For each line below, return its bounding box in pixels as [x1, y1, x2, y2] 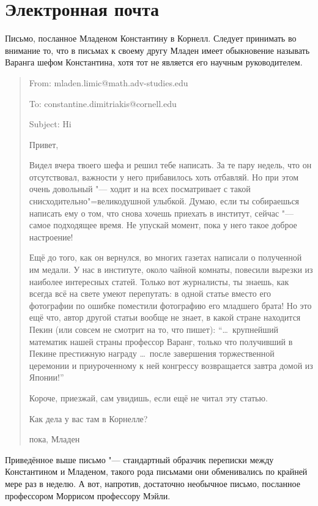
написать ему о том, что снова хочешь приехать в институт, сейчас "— [29, 206, 294, 219]
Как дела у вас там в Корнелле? [29, 412, 148, 425]
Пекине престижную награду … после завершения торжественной [29, 347, 275, 360]
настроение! [29, 230, 73, 243]
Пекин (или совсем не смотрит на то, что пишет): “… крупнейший [29, 323, 278, 335]
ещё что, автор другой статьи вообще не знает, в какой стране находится [29, 311, 301, 324]
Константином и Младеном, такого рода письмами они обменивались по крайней [5, 465, 308, 478]
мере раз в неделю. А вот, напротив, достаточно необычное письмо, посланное [5, 477, 300, 489]
